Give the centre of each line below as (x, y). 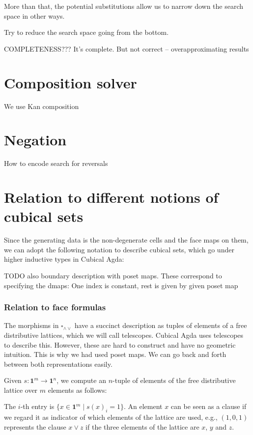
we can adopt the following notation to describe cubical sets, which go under (119, 249)
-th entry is (37, 406)
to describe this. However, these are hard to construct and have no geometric (120, 344)
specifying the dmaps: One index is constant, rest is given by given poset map (121, 285)
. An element (143, 406)
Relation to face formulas (55, 307)
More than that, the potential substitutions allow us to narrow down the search (124, 6)
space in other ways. (34, 15)
